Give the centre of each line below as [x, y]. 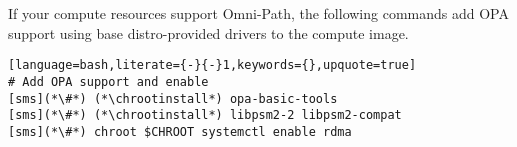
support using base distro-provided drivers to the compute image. [208, 32]
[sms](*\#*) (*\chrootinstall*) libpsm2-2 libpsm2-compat [205, 115]
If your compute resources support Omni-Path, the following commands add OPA [258, 13]
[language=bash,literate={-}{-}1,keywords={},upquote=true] [212, 65]
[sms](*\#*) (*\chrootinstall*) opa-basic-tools [173, 98]
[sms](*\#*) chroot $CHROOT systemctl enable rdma [180, 131]
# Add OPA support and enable [108, 81]
